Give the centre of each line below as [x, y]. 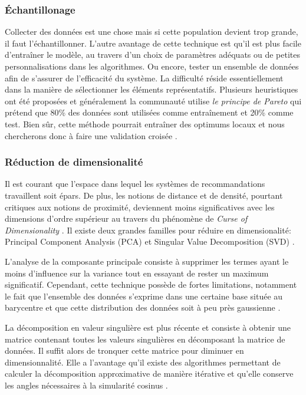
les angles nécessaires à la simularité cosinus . [86, 385]
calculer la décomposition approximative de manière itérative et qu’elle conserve [149, 373]
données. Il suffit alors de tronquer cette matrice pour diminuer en [124, 350]
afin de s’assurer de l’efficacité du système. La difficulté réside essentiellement [144, 78]
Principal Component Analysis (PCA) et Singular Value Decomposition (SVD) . [150, 241]
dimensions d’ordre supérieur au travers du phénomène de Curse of [126, 218]
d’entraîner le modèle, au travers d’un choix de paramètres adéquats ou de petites [153, 55]
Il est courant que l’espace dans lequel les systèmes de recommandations [135, 184]
